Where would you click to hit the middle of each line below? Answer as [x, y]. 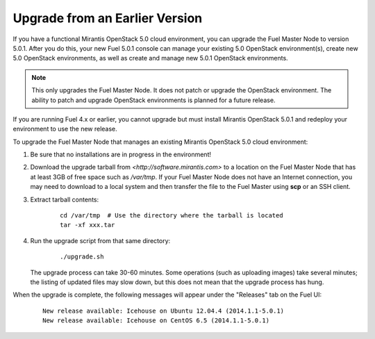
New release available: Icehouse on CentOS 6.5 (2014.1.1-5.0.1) [156, 321]
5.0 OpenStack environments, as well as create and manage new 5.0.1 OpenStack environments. [150, 58]
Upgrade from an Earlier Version [108, 18]
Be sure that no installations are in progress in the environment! [121, 155]
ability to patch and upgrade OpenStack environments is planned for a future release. [153, 100]
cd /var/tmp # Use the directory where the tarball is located [172, 216]
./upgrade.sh [82, 257]
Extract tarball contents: [65, 199]
